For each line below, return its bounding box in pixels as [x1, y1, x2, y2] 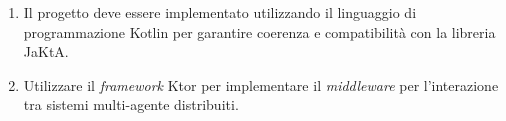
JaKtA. [23, 41, 69, 62]
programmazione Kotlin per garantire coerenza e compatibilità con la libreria [23, 21, 496, 42]
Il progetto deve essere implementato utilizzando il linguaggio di [23, 2, 417, 22]
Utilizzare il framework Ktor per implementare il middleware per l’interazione [23, 74, 499, 95]
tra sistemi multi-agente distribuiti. [23, 94, 239, 115]
